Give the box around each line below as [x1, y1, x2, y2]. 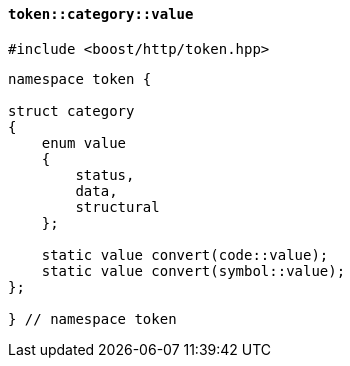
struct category [8, 102, 135, 119]
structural [75, 198, 160, 215]
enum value [41, 134, 127, 151]
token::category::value [8, 6, 194, 22]
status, [75, 166, 135, 183]
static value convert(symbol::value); [41, 262, 346, 279]
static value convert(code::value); [41, 246, 329, 263]
